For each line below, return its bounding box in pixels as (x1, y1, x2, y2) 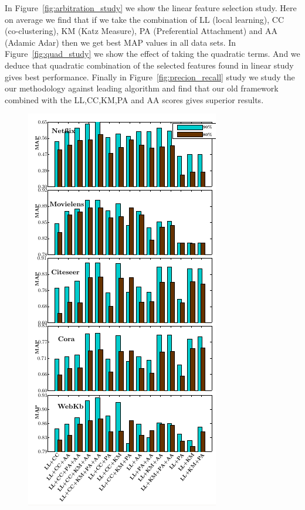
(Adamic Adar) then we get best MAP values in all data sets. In (5, 36, 236, 48)
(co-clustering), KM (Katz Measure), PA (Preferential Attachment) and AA (5, 25, 278, 37)
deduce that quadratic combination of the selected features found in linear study (5, 59, 294, 71)
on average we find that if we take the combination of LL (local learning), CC (5, 13, 284, 25)
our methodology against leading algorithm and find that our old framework (5, 82, 279, 94)
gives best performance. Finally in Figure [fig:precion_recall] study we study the (5, 70, 295, 83)
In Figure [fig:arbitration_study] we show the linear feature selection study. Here (5, 2, 297, 13)
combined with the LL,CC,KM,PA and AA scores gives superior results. (5, 93, 264, 106)
